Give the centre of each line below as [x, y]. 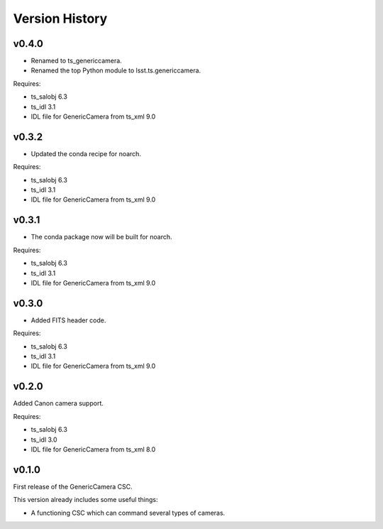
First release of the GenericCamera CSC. [73, 486]
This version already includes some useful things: [86, 500]
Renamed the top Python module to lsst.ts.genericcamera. [116, 70]
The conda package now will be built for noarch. [102, 237]
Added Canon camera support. [59, 403]
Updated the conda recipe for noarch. [86, 153]
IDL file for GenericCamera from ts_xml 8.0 [93, 449]
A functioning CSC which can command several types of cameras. [128, 513]
